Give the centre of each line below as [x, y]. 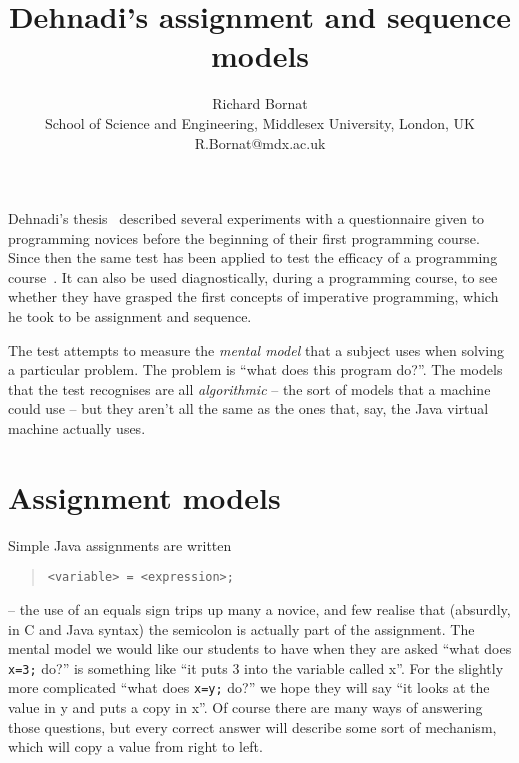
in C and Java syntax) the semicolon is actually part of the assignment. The [241, 628]
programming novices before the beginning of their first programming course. [244, 237]
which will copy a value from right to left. [135, 746]
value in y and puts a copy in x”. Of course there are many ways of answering [245, 707]
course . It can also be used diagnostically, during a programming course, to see [253, 276]
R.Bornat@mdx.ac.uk [260, 142]
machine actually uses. [77, 428]
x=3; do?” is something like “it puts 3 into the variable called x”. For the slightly [256, 667]
